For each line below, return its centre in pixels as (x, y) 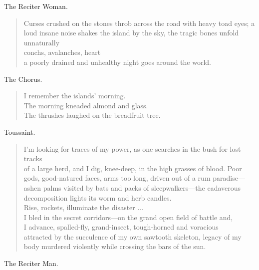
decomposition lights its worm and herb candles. (98, 197)
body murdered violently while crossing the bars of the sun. (115, 246)
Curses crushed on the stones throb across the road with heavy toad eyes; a (139, 23)
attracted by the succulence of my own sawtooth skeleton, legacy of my (132, 236)
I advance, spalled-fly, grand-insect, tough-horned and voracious (121, 227)
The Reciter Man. (31, 263)
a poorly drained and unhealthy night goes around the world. (117, 62)
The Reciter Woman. (36, 6)
